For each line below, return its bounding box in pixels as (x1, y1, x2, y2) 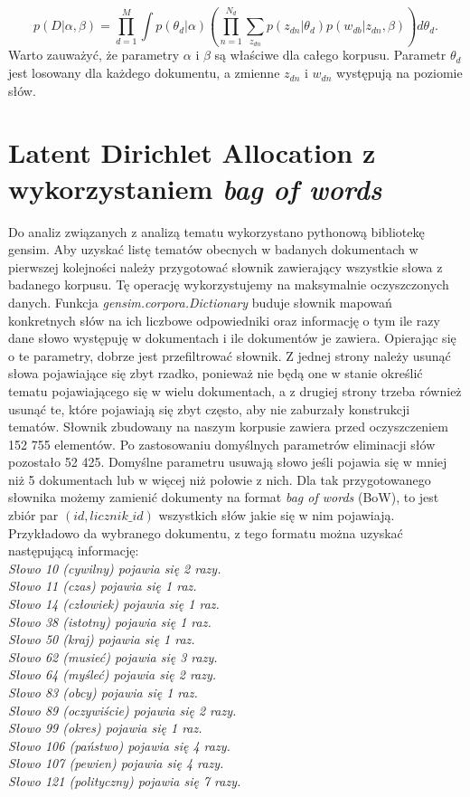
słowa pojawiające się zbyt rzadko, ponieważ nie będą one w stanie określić (8, 364, 423, 383)
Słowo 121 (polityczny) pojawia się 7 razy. (8, 771, 241, 790)
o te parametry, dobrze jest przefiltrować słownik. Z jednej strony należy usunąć (8, 346, 451, 365)
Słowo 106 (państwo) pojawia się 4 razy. (8, 735, 230, 754)
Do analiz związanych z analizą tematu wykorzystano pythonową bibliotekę (8, 222, 425, 241)
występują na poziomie (336, 63, 463, 82)
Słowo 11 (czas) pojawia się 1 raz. (8, 576, 197, 595)
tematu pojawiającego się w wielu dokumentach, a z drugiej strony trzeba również (8, 381, 462, 400)
